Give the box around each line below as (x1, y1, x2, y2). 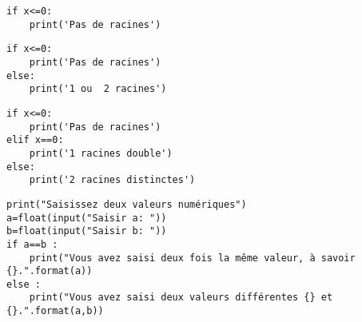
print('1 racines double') (29, 147, 173, 159)
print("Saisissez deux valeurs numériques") (6, 198, 247, 210)
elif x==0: (6, 134, 64, 146)
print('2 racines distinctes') (29, 174, 196, 186)
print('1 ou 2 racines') (29, 83, 167, 95)
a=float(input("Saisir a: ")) (6, 212, 167, 224)
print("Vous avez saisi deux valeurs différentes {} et (29, 292, 333, 304)
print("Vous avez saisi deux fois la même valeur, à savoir (29, 252, 356, 264)
